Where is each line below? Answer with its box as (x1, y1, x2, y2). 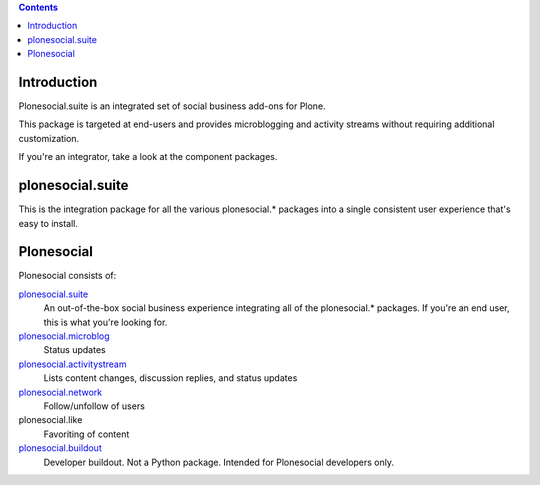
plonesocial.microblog (18, 330, 110, 342)
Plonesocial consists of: (18, 270, 117, 282)
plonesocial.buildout (18, 442, 102, 454)
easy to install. (18, 217, 79, 229)
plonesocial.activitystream (18, 358, 127, 370)
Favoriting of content (43, 428, 130, 440)
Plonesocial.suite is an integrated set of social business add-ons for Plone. (18, 100, 326, 112)
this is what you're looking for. (43, 316, 168, 328)
